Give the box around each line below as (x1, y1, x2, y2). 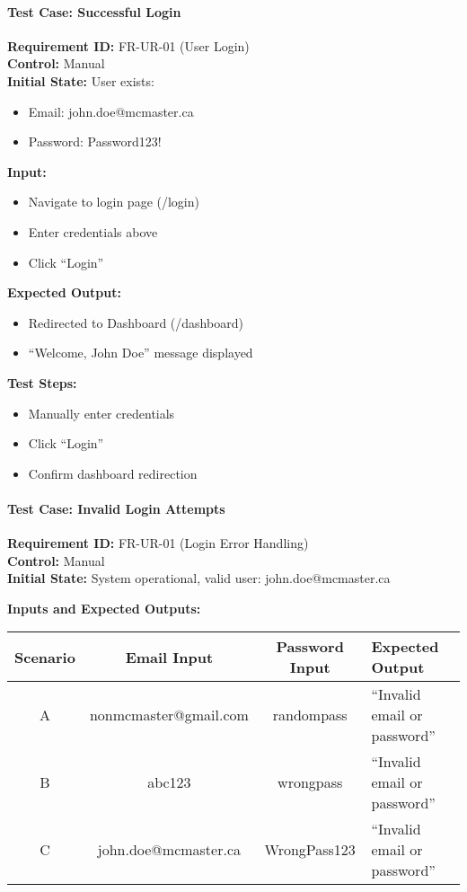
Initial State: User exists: (7, 71, 154, 90)
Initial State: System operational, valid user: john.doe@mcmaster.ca (7, 569, 391, 587)
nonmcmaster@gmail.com (89, 704, 249, 726)
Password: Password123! (28, 132, 162, 151)
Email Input (125, 646, 214, 667)
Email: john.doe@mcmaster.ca (28, 102, 194, 120)
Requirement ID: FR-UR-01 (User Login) (7, 36, 250, 55)
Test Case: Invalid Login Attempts (7, 499, 225, 517)
